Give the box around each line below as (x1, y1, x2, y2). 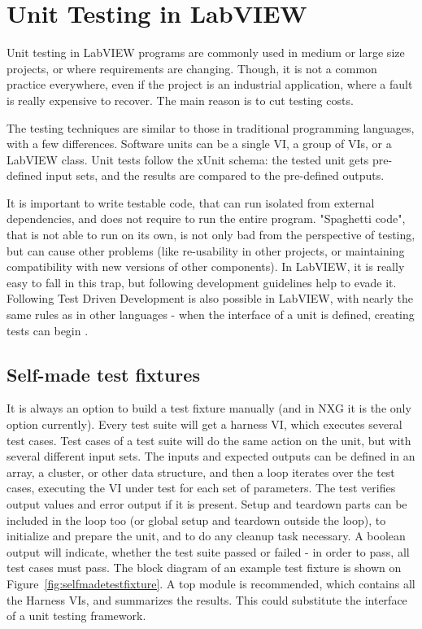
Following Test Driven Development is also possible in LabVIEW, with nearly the (7, 290, 413, 307)
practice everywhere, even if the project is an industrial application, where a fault (7, 76, 413, 93)
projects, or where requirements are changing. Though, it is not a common (7, 59, 377, 76)
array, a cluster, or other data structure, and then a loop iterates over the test (7, 463, 395, 480)
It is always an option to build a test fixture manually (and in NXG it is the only (7, 400, 411, 417)
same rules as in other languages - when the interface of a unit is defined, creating (7, 306, 415, 323)
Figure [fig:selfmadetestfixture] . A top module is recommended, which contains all (7, 574, 415, 592)
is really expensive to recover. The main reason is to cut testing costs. (7, 91, 354, 108)
